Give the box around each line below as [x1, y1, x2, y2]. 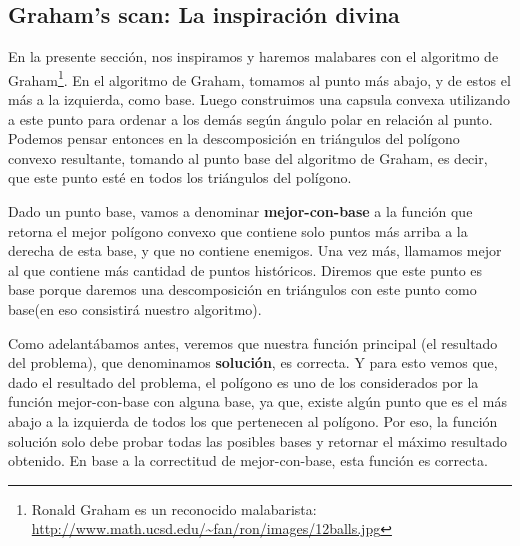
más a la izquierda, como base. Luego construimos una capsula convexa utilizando [8, 89, 510, 110]
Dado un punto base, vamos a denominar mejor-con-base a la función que [8, 201, 473, 222]
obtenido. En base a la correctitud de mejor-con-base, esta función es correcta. [8, 450, 488, 471]
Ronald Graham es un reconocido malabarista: [31, 498, 317, 519]
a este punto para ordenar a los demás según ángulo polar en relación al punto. [8, 108, 493, 129]
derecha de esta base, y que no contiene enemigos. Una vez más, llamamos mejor [8, 240, 502, 261]
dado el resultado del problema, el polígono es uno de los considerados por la [8, 371, 479, 392]
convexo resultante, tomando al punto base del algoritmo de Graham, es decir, [8, 147, 488, 168]
